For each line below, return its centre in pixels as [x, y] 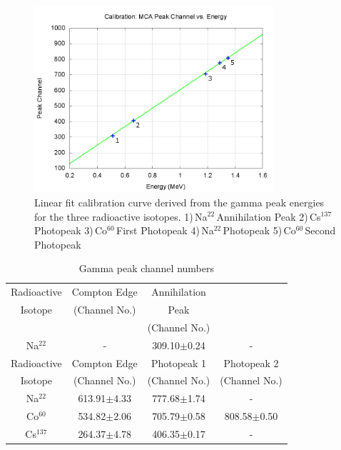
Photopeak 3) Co [71, 230]
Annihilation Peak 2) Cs [269, 216]
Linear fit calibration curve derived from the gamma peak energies [179, 202]
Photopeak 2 [251, 362]
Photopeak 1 [179, 362]
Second [320, 230]
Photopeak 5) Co [259, 230]
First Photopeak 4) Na [165, 230]
